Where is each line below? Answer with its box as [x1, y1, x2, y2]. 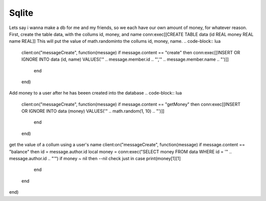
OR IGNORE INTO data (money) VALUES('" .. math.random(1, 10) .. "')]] [21, 108, 165, 114]
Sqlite [9, 7, 33, 18]
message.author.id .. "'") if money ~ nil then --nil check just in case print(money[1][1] [9, 156, 181, 162]
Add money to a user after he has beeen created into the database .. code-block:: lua [9, 90, 182, 96]
